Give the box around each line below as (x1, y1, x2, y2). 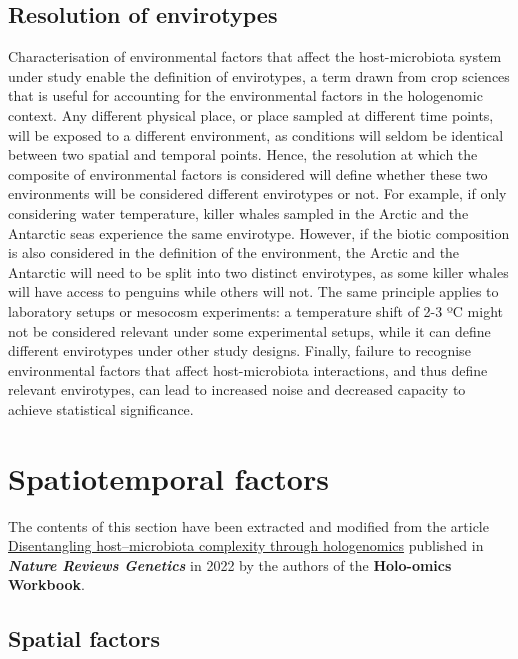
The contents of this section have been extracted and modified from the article (8, 515, 489, 536)
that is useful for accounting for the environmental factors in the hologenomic (8, 85, 483, 106)
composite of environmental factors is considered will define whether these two (8, 163, 488, 184)
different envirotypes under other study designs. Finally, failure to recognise (8, 340, 471, 361)
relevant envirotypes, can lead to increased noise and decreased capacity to (8, 379, 466, 400)
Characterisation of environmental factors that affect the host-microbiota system (8, 46, 502, 67)
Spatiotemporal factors (8, 457, 329, 498)
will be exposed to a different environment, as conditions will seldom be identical (8, 124, 504, 145)
